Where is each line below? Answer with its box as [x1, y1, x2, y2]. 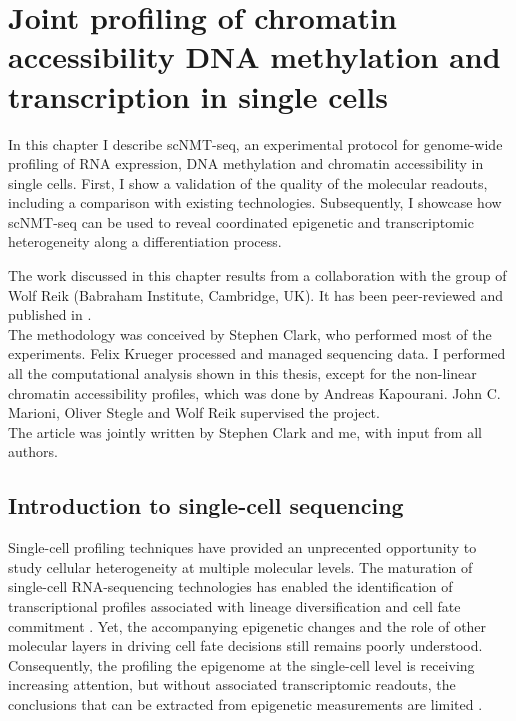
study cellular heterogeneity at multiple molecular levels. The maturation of [8, 556, 473, 577]
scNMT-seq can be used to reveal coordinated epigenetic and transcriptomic [8, 211, 474, 232]
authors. [8, 441, 58, 462]
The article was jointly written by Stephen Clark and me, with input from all [8, 421, 482, 442]
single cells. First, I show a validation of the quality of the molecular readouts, [8, 172, 488, 193]
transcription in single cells [8, 75, 388, 116]
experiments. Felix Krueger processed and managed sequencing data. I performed [8, 343, 506, 364]
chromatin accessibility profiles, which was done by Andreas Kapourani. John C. [8, 382, 501, 403]
